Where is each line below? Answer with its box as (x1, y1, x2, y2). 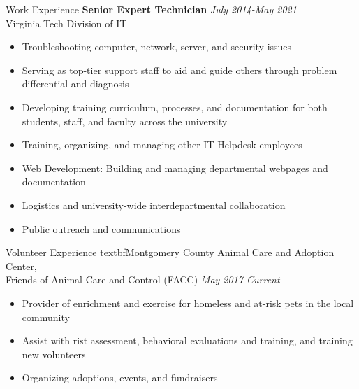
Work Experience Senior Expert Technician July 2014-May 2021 (6, 2, 297, 16)
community (22, 309, 70, 324)
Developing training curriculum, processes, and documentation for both (22, 99, 328, 114)
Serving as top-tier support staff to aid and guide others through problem (22, 62, 337, 77)
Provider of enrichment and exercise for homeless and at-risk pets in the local (22, 295, 354, 310)
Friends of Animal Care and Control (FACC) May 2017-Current (6, 272, 280, 287)
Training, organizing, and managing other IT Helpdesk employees (22, 137, 302, 152)
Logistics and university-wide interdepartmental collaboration (22, 197, 286, 212)
